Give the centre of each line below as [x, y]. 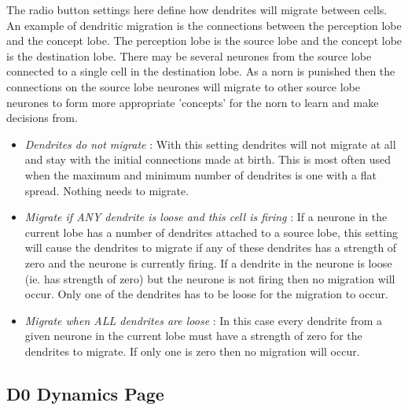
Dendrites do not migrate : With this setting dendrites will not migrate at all [210, 144]
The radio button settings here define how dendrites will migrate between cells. [197, 9]
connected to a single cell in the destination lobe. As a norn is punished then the [201, 71]
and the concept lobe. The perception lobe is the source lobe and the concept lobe [204, 41]
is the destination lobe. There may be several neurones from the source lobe [189, 55]
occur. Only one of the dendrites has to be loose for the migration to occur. [206, 294]
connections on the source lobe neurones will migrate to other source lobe [184, 86]
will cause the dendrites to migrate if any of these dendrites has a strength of [211, 247]
